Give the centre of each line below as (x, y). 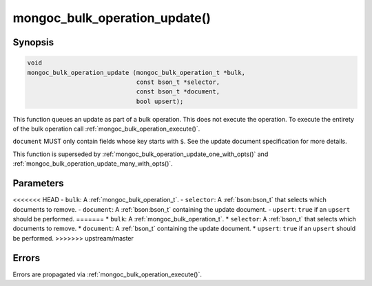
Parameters (38, 183)
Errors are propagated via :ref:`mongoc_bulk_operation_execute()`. (107, 274)
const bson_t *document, (178, 92)
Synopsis (33, 42)
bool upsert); (160, 101)
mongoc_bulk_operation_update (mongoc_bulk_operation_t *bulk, (136, 73)
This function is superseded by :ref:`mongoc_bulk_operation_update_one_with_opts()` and (141, 154)
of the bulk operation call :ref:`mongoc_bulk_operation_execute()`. (106, 129)
